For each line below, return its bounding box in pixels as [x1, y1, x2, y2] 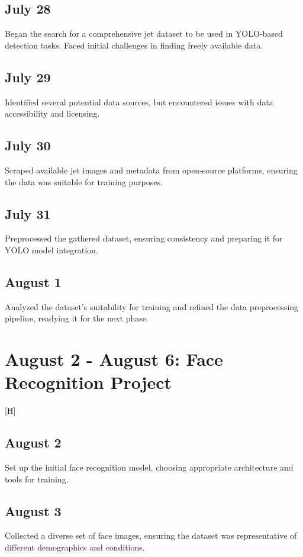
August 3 [5, 501, 62, 520]
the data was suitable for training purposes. [5, 175, 163, 188]
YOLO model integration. [5, 243, 98, 256]
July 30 [5, 136, 51, 154]
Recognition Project [5, 370, 172, 394]
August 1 [5, 272, 62, 291]
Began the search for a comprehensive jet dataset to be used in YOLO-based [5, 27, 283, 40]
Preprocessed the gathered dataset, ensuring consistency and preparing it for [5, 232, 283, 244]
